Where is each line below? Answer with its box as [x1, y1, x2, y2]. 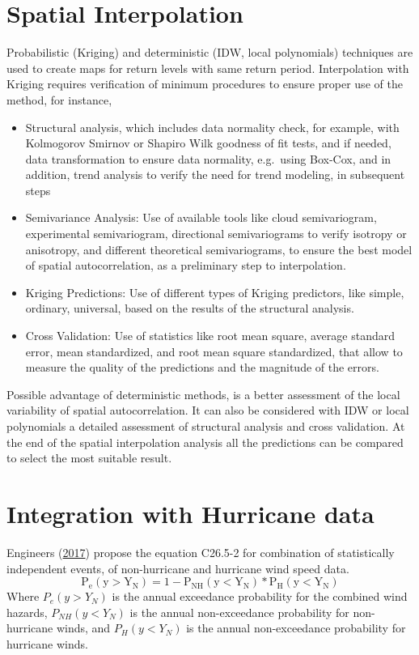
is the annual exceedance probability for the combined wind [112, 588, 408, 605]
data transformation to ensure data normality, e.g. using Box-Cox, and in [25, 150, 391, 167]
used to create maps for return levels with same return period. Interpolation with [6, 59, 409, 76]
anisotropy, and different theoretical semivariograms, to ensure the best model [25, 240, 413, 257]
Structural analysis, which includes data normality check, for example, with [25, 118, 400, 135]
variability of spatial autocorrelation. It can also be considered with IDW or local [6, 402, 409, 419]
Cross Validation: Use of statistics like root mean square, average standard [25, 327, 395, 344]
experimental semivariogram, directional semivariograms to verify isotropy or [25, 225, 407, 242]
